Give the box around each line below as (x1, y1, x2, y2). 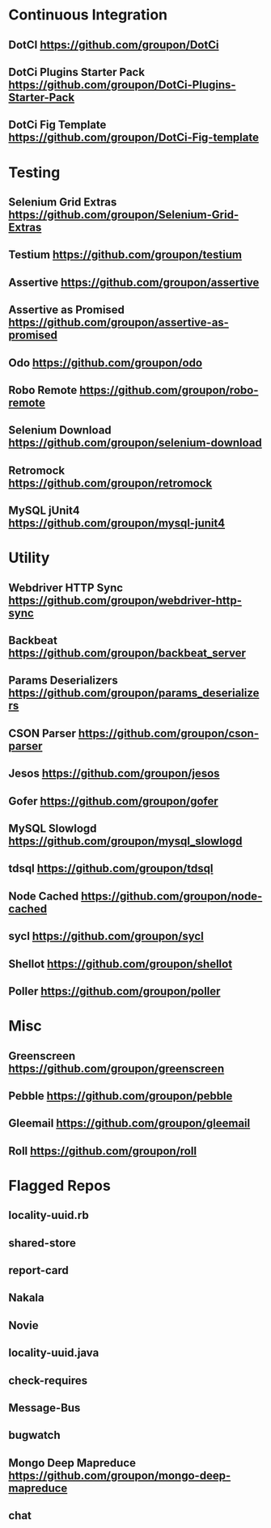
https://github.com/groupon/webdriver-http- (8, 593, 243, 607)
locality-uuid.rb (8, 1208, 89, 1222)
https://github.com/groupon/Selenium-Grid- (8, 208, 239, 222)
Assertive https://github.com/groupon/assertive (8, 275, 260, 289)
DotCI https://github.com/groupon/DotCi (8, 38, 219, 52)
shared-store (8, 1236, 77, 1250)
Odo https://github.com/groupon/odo (8, 356, 203, 370)
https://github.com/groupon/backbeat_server (8, 646, 247, 660)
